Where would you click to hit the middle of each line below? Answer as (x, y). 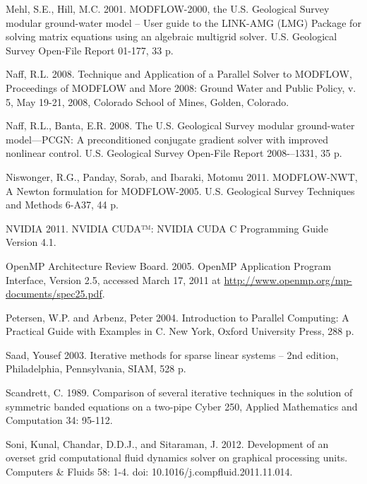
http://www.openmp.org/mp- (288, 279)
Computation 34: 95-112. (59, 420)
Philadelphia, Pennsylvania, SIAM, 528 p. (96, 368)
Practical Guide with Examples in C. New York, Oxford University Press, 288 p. (180, 331)
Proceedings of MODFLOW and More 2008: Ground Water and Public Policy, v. (181, 87)
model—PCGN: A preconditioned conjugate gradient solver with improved (167, 139)
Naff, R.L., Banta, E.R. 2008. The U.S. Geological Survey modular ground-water (180, 125)
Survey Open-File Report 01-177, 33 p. (90, 50)
